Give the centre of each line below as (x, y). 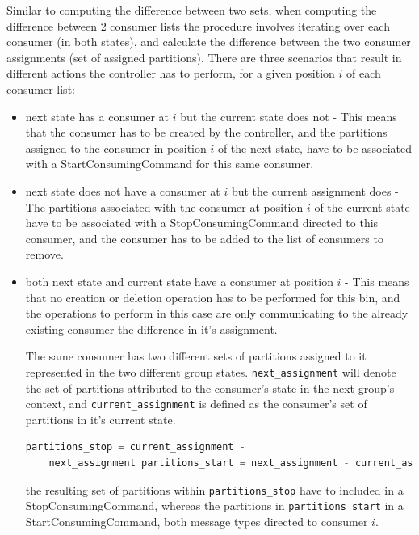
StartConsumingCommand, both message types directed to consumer (197, 521)
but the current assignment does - (315, 190)
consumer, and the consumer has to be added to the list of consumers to (204, 238)
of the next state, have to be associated (315, 147)
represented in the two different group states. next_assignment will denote (211, 371)
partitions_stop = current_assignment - (135, 447)
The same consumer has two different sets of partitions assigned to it (196, 356)
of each (364, 73)
